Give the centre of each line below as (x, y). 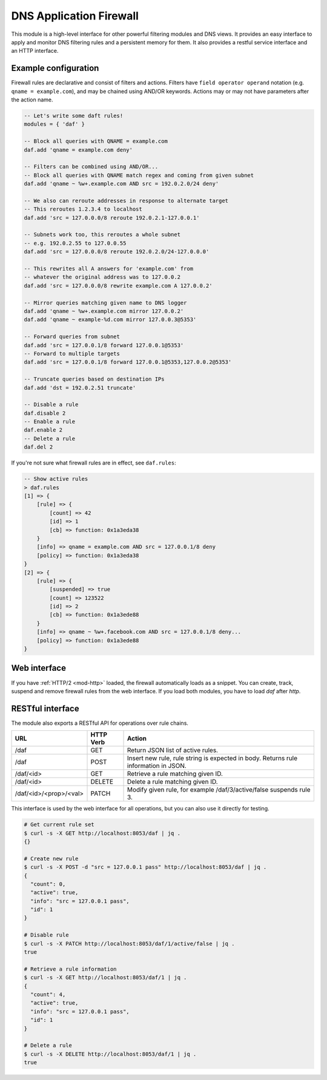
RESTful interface (45, 708)
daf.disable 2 (45, 413)
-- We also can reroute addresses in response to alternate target (126, 201)
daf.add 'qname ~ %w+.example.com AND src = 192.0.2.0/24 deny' (121, 184)
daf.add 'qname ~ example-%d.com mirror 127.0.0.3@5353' (110, 320)
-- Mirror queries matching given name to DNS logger (105, 303)
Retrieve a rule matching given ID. (175, 774)
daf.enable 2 (43, 430)
